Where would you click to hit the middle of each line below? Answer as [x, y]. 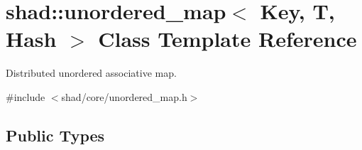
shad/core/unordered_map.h [124, 96]
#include [26, 96]
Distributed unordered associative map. [91, 73]
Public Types [55, 135]
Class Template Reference [227, 39]
